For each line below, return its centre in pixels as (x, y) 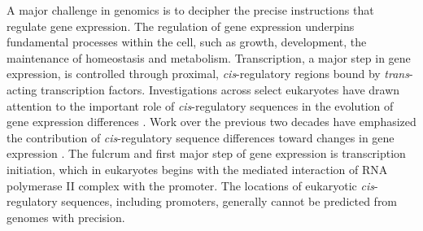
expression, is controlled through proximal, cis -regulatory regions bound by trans (208, 74)
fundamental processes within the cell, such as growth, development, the (187, 42)
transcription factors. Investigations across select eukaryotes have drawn (220, 89)
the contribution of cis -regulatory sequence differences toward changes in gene (201, 137)
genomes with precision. (66, 217)
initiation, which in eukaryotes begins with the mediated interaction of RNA (197, 169)
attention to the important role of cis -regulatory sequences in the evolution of (200, 105)
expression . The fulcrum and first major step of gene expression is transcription (206, 153)
